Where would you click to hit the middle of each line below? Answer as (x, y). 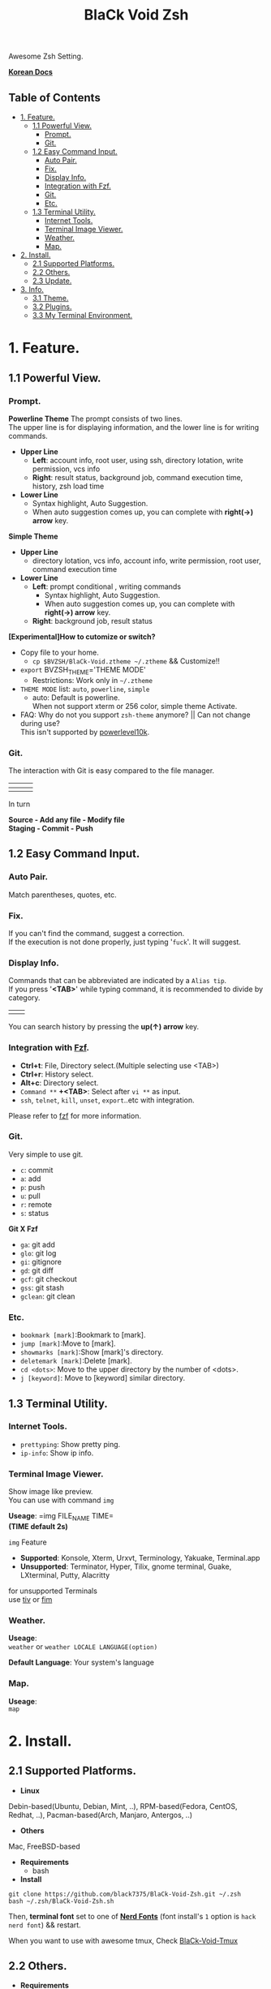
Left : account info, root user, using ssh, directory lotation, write (138, 460)
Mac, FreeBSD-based (45, 1846)
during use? (40, 723)
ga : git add (37, 1244)
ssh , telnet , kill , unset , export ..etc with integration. (107, 1100)
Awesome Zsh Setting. (46, 56)
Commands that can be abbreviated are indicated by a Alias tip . (118, 981)
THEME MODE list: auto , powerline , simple (85, 689)
